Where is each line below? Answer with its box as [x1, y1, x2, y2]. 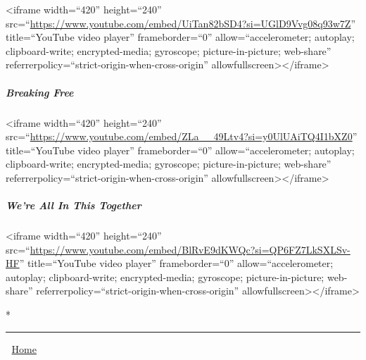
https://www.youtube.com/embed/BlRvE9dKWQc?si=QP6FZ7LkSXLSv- [30, 242, 351, 256]
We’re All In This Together [6, 198, 141, 213]
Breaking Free [6, 85, 74, 99]
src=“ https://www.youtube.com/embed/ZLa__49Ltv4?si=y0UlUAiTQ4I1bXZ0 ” [6, 129, 358, 144]
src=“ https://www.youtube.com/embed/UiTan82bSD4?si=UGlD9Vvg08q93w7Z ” [6, 15, 356, 30]
